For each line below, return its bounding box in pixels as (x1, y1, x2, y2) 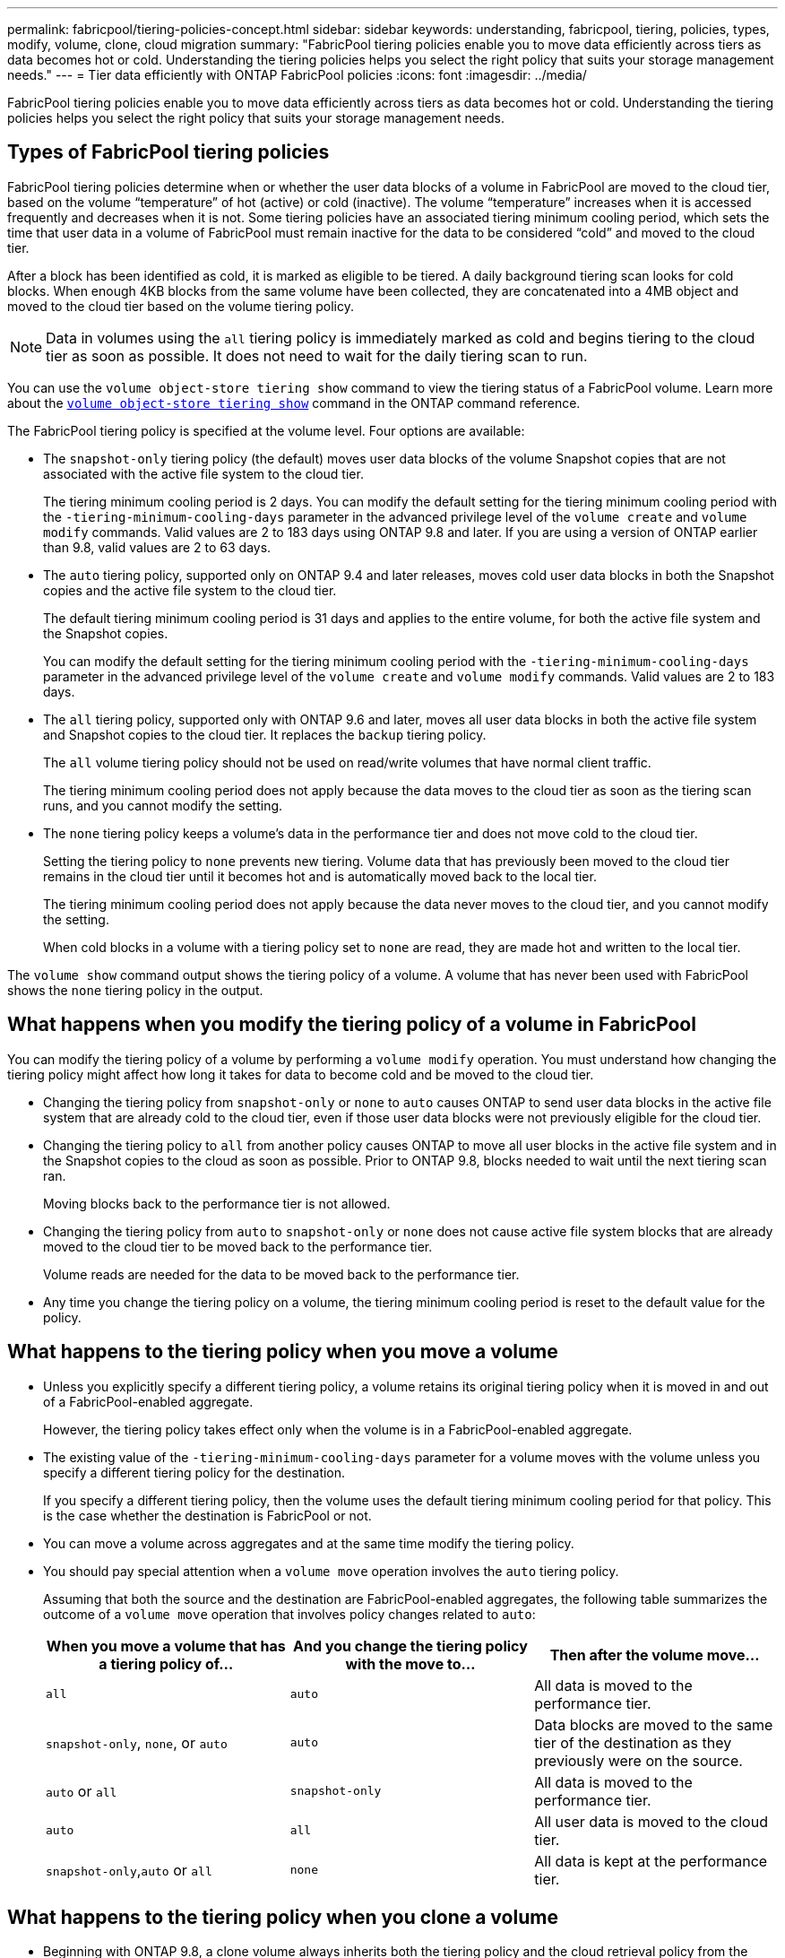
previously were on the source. (534, 1751, 743, 1770)
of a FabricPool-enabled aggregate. (43, 1393, 254, 1409)
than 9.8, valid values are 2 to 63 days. (43, 539, 272, 555)
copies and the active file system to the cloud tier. (43, 582, 337, 598)
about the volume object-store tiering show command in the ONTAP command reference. (7, 394, 581, 411)
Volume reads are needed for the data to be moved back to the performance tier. (43, 1266, 520, 1282)
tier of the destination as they (534, 1733, 732, 1752)
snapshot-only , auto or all (46, 1860, 212, 1879)
